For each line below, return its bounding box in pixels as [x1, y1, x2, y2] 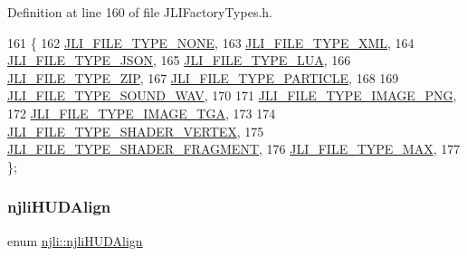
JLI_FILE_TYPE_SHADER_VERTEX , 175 [7, 121, 264, 140]
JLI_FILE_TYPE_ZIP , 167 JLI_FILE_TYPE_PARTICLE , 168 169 [7, 68, 399, 87]
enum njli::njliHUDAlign [7, 231, 143, 250]
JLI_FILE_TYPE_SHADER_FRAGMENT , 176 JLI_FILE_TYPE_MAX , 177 [7, 139, 461, 158]
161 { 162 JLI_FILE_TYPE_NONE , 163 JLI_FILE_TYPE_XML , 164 [7, 33, 415, 52]
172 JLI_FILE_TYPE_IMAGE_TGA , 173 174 [7, 103, 276, 122]
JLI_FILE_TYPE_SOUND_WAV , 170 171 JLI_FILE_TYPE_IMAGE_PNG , [7, 86, 457, 105]
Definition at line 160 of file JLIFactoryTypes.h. [7, 3, 272, 21]
